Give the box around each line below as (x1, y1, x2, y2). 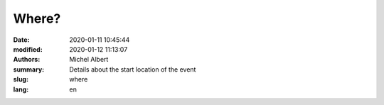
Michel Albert (69, 55, 109, 64)
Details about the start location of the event (69, 65, 196, 74)
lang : (13, 85, 29, 94)
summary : (13, 65, 45, 74)
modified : (13, 45, 43, 53)
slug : (13, 75, 28, 84)
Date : (13, 35, 30, 44)
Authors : (13, 55, 41, 64)
